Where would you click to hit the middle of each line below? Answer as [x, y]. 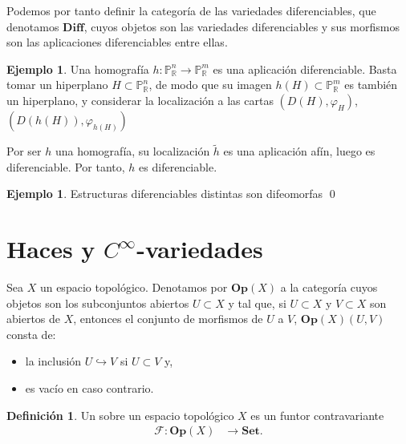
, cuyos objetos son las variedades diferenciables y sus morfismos [242, 26]
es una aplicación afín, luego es [299, 151]
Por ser [24, 151]
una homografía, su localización [132, 151]
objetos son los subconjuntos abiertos [98, 303]
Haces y [51, 249]
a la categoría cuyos [329, 287]
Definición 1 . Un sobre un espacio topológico [120, 415]
